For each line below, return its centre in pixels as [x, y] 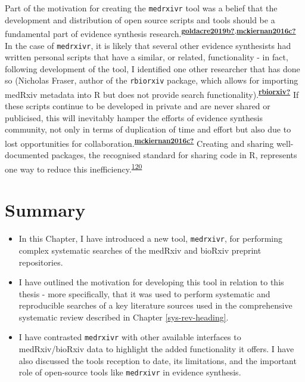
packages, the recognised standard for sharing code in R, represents [174, 155]
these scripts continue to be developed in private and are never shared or [138, 106]
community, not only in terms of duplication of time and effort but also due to [148, 129]
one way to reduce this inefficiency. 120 [74, 168]
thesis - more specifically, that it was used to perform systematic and [144, 293]
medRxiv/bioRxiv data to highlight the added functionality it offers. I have [156, 349]
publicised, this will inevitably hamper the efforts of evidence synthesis [134, 117]
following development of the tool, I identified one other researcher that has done [152, 68]
